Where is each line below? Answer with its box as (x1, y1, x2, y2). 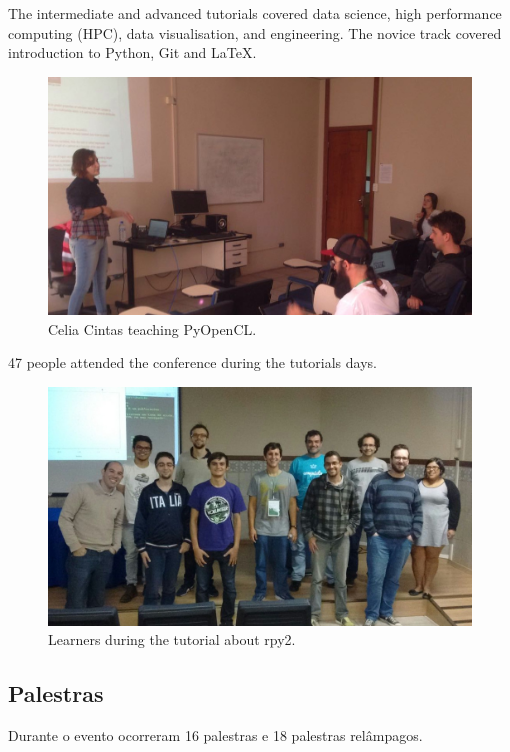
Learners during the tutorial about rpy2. (48, 629, 296, 650)
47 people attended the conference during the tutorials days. (8, 352, 377, 373)
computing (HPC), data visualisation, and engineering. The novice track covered (8, 22, 502, 43)
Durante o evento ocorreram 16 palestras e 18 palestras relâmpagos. (8, 724, 423, 745)
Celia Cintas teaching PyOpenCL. (48, 318, 257, 339)
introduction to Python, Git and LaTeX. (8, 42, 257, 63)
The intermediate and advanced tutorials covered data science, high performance (8, 3, 502, 23)
